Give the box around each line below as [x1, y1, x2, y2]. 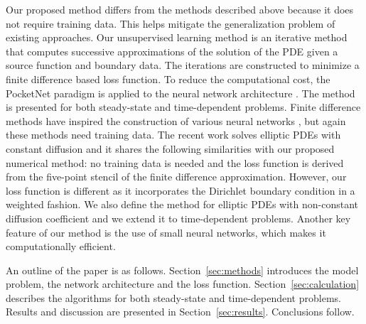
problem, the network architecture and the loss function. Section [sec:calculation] [6, 276, 360, 291]
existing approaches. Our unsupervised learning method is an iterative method [6, 30, 348, 45]
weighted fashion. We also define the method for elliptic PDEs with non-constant [6, 197, 359, 212]
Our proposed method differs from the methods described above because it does [6, 2, 354, 16]
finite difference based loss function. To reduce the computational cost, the [6, 71, 330, 86]
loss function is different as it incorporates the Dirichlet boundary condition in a [6, 183, 355, 198]
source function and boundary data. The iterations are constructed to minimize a [6, 58, 360, 72]
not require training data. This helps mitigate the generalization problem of [6, 16, 335, 31]
